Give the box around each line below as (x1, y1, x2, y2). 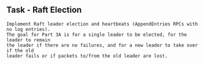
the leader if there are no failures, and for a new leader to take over (6, 42, 199, 48)
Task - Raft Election (6, 5, 82, 15)
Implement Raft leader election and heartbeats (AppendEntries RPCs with (6, 21, 199, 27)
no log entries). (6, 26, 51, 32)
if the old (6, 47, 34, 53)
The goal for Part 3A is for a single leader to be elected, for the (6, 32, 188, 38)
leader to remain (6, 36, 51, 43)
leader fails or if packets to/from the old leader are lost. (6, 53, 168, 59)
